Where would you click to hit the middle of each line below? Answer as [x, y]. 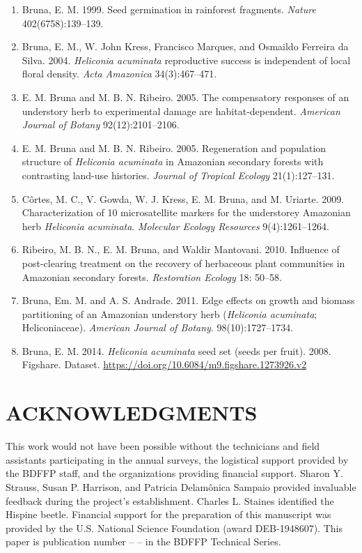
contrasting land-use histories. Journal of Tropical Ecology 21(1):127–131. [178, 175]
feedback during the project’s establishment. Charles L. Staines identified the [170, 500]
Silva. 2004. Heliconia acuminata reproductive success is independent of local [186, 60]
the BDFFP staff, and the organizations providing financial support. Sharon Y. [174, 473]
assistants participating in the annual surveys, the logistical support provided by [177, 459]
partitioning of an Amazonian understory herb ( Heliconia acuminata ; [170, 313]
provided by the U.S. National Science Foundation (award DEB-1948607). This [174, 528]
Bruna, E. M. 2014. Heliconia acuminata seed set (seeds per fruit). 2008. [176, 350]
